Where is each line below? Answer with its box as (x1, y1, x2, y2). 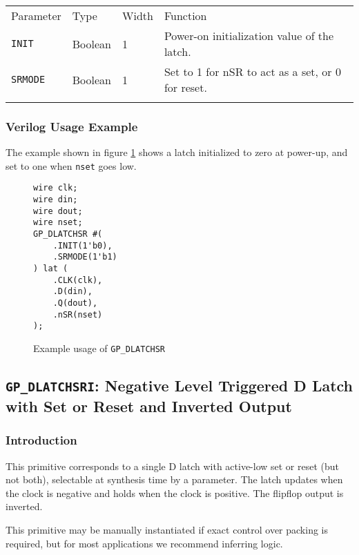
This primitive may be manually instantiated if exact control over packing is (6, 523, 329, 536)
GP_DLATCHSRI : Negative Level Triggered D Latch (6, 375, 353, 396)
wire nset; (33, 217, 83, 228)
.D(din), (52, 286, 93, 297)
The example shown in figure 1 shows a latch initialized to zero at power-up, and (6, 145, 348, 159)
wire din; (33, 195, 78, 205)
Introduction (6, 431, 77, 449)
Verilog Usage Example (6, 117, 138, 135)
